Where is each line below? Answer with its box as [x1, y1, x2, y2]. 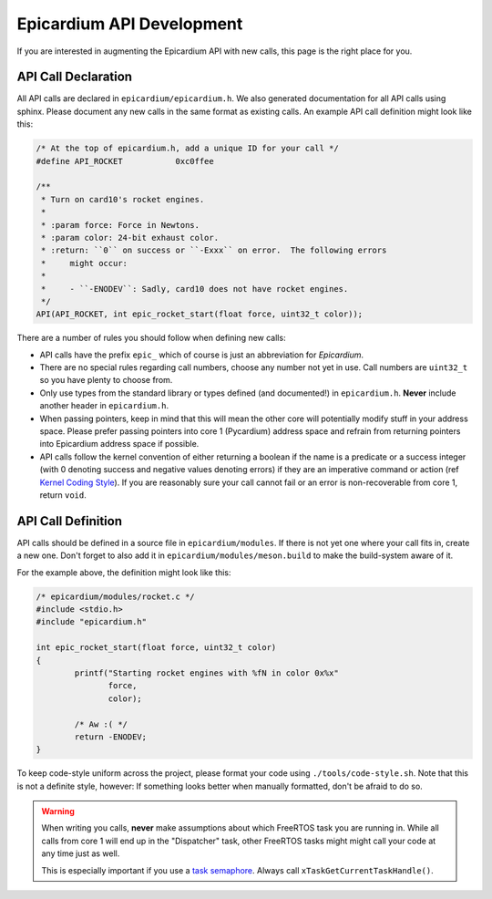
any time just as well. [41, 848, 120, 859]
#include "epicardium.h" [36, 616, 148, 627]
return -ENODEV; [74, 731, 148, 742]
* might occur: [41, 258, 128, 268]
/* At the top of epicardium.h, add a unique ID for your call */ [36, 143, 339, 154]
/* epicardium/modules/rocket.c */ [36, 591, 195, 602]
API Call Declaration [16, 69, 132, 85]
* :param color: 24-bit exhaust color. [41, 232, 219, 243]
